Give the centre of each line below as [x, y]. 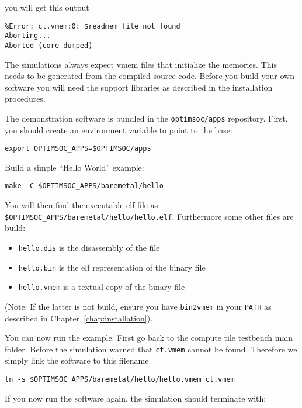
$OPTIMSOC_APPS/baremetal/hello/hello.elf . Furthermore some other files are [149, 216]
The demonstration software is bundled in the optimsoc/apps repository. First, [146, 118]
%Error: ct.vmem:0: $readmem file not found [93, 26]
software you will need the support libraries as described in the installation [139, 87]
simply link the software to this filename [77, 360]
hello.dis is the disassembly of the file [89, 247]
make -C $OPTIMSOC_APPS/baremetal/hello [84, 186]
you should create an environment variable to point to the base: [119, 129]
